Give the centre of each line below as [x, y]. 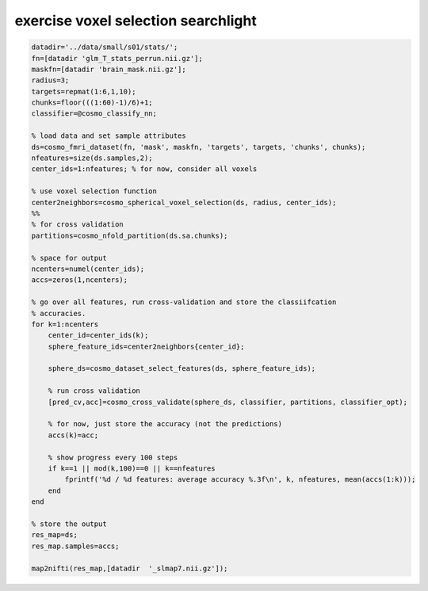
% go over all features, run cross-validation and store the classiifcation [184, 302]
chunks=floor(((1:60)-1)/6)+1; [92, 103]
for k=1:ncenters [65, 324]
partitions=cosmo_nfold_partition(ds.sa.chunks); [130, 235]
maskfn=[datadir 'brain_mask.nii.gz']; [109, 69]
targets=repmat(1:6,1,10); [84, 92]
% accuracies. [59, 313]
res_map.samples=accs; [75, 546]
